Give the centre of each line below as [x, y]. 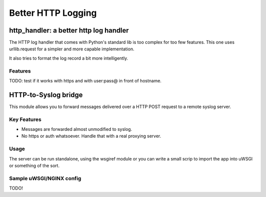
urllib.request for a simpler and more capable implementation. [72, 49]
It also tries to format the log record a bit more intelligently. [68, 58]
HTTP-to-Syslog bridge [46, 95]
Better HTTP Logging [53, 13]
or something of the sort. [34, 165]
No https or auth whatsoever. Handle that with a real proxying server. [91, 136]
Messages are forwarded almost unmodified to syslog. [77, 129]
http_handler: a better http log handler [69, 30]
